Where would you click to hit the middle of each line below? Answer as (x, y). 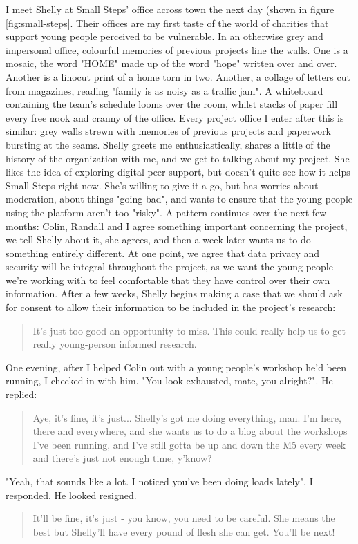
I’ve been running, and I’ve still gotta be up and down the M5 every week (189, 444)
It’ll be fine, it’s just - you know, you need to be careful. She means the (184, 518)
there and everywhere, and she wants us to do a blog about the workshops (190, 431)
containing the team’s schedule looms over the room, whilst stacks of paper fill (172, 104)
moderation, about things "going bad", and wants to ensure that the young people (179, 199)
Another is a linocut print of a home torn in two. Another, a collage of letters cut (178, 76)
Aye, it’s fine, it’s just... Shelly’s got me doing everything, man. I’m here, (187, 417)
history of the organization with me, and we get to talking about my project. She (178, 158)
